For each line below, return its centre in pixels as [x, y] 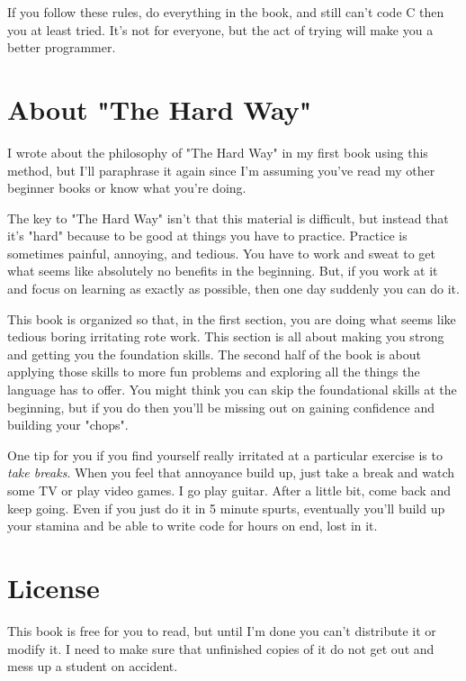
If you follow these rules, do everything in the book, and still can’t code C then [226, 12]
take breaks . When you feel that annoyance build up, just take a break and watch [231, 472]
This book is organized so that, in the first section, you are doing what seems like [232, 318]
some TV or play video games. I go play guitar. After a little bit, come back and [229, 490]
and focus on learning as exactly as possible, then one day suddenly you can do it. [233, 289]
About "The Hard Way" [160, 109]
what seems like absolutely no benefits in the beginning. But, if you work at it [223, 271]
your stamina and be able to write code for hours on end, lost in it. [193, 526]
